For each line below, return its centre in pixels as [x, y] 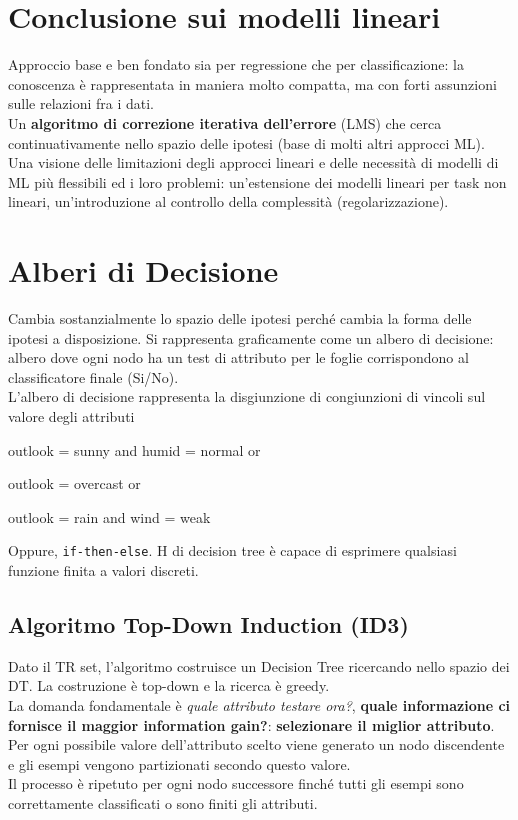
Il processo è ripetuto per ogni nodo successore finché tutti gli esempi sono [236, 783]
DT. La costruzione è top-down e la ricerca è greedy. [169, 685]
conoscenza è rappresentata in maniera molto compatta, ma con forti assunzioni [252, 83]
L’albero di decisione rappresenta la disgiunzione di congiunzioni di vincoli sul [247, 396]
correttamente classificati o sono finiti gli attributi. [163, 802]
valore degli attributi [71, 415]
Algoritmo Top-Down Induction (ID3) [208, 623]
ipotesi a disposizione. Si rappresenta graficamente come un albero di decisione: [251, 337]
